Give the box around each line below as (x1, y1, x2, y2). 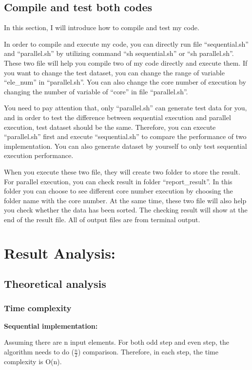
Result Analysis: (4, 243, 116, 263)
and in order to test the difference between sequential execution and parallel (4, 112, 231, 122)
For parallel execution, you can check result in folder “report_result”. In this (4, 176, 233, 186)
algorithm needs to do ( (4, 347, 75, 357)
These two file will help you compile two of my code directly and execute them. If (4, 57, 248, 68)
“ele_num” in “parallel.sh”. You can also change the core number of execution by (4, 77, 246, 87)
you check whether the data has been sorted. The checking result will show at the (4, 205, 248, 215)
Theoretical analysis (4, 276, 106, 291)
